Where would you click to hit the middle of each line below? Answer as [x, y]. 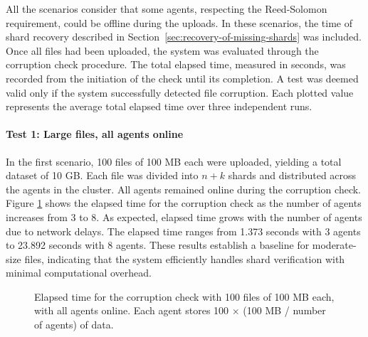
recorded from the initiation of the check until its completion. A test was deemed [182, 78]
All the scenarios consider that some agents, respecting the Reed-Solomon [167, 9]
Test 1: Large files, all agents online [95, 134]
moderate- [334, 245]
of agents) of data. [74, 325]
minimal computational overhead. [79, 273]
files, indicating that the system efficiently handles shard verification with [185, 258]
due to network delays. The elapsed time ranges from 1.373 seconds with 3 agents [183, 231]
